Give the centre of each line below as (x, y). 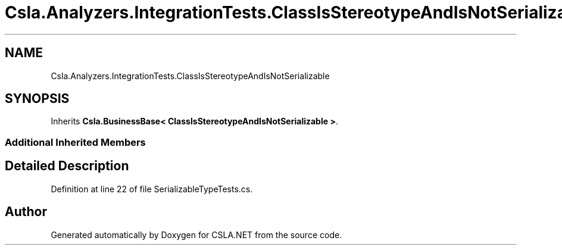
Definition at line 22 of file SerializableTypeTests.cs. (152, 189)
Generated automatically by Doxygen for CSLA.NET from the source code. (196, 235)
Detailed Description (67, 166)
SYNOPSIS (37, 99)
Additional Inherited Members (75, 142)
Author (26, 212)
